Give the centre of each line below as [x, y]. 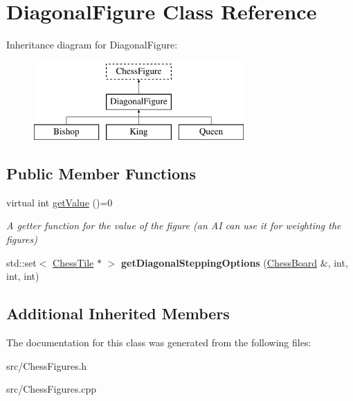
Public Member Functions [101, 173]
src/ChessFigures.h [47, 365]
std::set [21, 262]
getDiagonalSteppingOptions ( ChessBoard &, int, [234, 262]
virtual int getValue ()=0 [60, 202]
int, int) [23, 276]
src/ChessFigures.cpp [52, 389]
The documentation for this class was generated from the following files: [159, 342]
